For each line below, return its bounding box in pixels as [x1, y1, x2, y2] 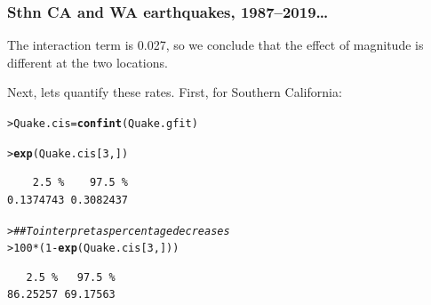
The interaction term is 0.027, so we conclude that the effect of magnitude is [7, 36, 424, 54]
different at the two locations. [7, 52, 168, 71]
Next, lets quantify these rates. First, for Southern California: [7, 83, 342, 101]
